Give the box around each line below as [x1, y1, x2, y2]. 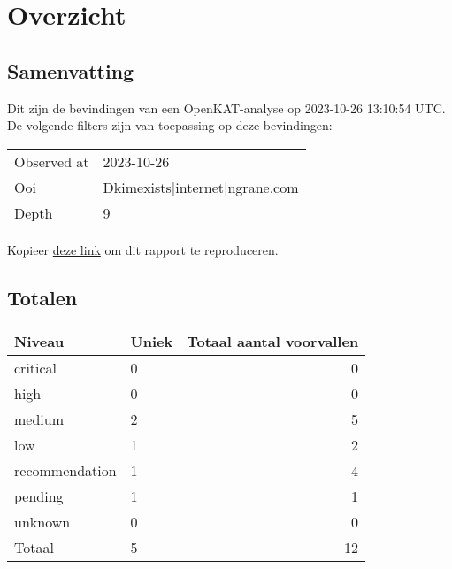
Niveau [14, 330, 65, 351]
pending [14, 485, 64, 506]
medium [14, 408, 65, 429]
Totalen [7, 283, 78, 311]
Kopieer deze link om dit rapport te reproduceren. [7, 240, 279, 258]
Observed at [14, 150, 89, 172]
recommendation [14, 459, 117, 481]
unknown [14, 511, 71, 532]
